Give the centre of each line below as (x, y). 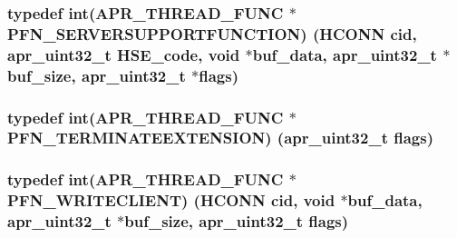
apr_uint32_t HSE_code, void (124, 54)
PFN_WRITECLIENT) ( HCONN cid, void (171, 200)
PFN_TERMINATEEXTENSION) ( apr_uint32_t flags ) (220, 138)
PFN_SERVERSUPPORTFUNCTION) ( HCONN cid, (212, 33)
